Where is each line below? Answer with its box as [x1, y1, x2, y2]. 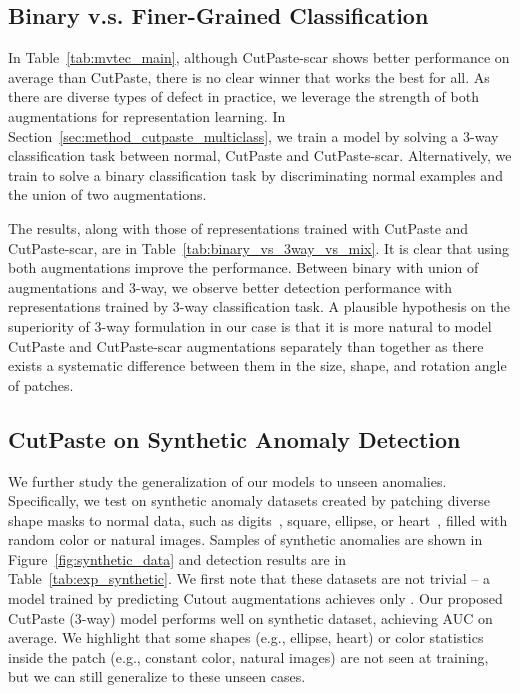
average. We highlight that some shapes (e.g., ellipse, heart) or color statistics [8, 627, 484, 648]
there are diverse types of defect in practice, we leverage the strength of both [8, 86, 479, 107]
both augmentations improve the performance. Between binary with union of [8, 257, 479, 278]
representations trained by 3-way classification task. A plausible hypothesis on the [8, 296, 511, 317]
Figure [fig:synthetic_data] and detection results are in [8, 548, 347, 569]
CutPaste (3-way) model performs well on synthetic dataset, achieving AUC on [8, 607, 493, 628]
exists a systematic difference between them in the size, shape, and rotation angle [8, 355, 507, 376]
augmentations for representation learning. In [8, 105, 286, 126]
